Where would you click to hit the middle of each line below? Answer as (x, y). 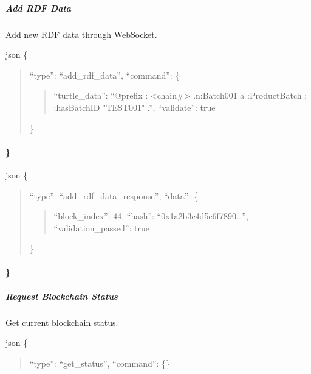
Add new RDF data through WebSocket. (81, 34)
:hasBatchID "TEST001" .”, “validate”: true (135, 107)
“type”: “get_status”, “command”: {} (100, 363)
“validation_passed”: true (101, 228)
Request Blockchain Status (62, 296)
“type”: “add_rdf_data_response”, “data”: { (114, 195)
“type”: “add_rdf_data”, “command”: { (104, 75)
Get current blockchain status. (62, 322)
